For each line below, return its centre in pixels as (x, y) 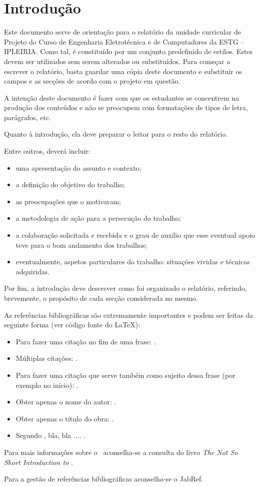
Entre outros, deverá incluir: (47, 151)
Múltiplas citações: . (46, 358)
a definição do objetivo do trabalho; (70, 184)
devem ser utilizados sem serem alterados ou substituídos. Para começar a (117, 61)
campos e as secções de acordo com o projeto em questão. (92, 81)
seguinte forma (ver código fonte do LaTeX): (72, 325)
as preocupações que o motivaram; (68, 201)
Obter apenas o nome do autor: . (66, 402)
